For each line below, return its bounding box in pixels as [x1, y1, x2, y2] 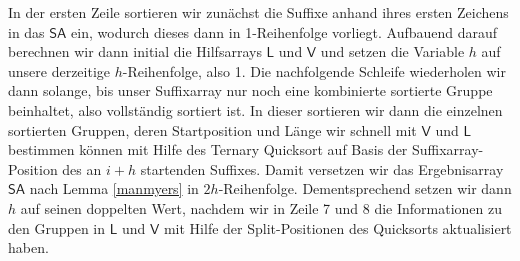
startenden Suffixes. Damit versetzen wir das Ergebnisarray [140, 158, 504, 179]
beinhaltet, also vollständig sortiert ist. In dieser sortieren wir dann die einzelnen [8, 99, 503, 120]
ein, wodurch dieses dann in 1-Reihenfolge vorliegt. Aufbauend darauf [71, 21, 498, 42]
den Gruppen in [8, 217, 106, 238]
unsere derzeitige [8, 60, 111, 81]
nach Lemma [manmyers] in [29, 178, 199, 199]
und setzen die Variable [320, 41, 465, 62]
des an [62, 158, 102, 179]
